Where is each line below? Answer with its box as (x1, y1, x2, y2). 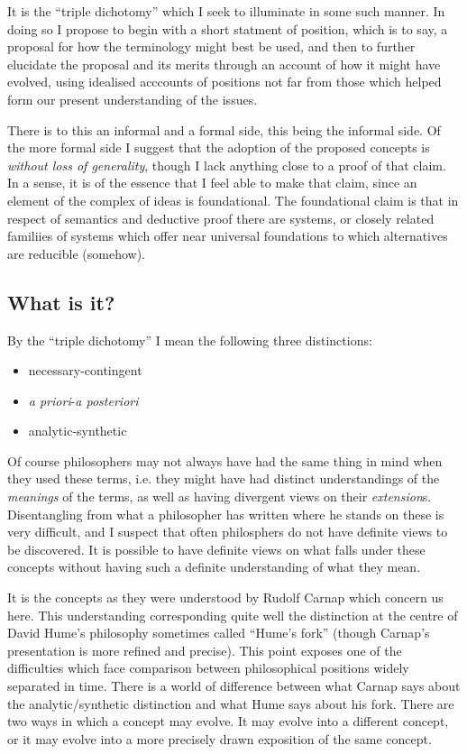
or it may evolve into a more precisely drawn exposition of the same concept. (7, 729, 432, 748)
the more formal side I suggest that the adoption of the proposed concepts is (7, 138, 430, 157)
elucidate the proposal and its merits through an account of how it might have (7, 54, 441, 73)
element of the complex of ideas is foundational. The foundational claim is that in (7, 190, 459, 209)
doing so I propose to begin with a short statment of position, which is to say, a (7, 19, 448, 38)
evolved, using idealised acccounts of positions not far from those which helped (7, 72, 442, 91)
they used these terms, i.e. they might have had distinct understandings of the (7, 469, 440, 488)
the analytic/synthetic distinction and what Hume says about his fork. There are (7, 694, 454, 713)
